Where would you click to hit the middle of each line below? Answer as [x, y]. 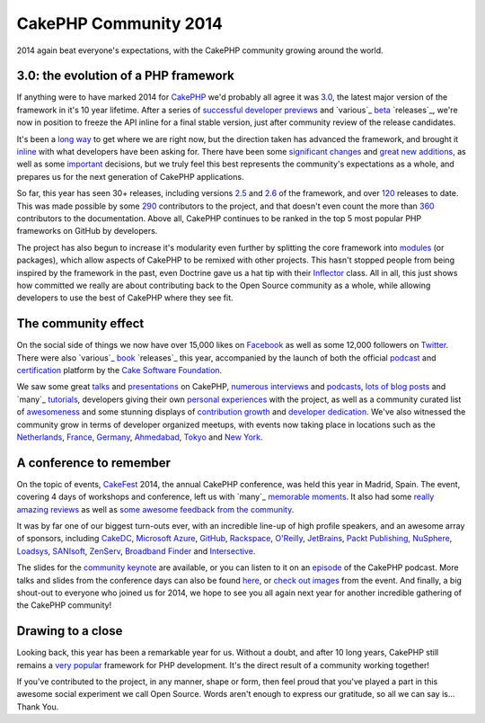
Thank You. [38, 707]
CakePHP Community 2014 [120, 23]
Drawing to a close [70, 631]
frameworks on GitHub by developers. [87, 231]
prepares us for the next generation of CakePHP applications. [130, 176]
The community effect [80, 324]
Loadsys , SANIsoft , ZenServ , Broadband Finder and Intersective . [136, 551]
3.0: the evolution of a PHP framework [126, 76]
